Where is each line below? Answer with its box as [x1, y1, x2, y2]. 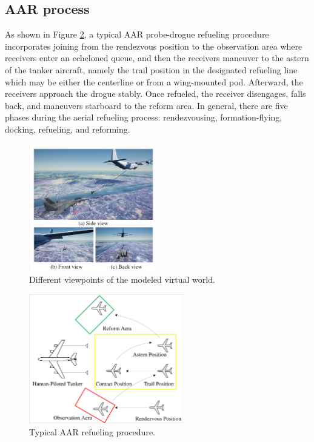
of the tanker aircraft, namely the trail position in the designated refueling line [5, 63, 298, 76]
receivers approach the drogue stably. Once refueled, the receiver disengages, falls [5, 87, 306, 100]
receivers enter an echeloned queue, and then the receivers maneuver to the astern [5, 51, 309, 64]
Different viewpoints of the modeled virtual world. [29, 273, 215, 286]
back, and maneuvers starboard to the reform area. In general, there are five [5, 99, 288, 111]
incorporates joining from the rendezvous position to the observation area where [5, 39, 302, 52]
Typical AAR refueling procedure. [29, 425, 155, 438]
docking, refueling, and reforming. [5, 122, 130, 135]
